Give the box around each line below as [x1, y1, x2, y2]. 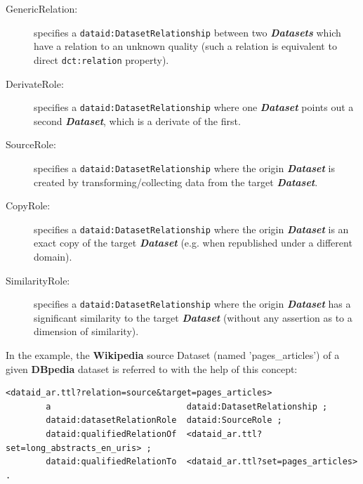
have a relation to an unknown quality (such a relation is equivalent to [34, 39, 337, 53]
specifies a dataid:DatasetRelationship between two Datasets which [34, 25, 341, 39]
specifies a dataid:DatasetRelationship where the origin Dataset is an [34, 221, 349, 236]
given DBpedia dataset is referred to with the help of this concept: [6, 361, 298, 376]
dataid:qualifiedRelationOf [46, 429, 177, 440]
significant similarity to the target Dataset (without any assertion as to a [34, 310, 352, 325]
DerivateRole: [6, 76, 64, 91]
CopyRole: [6, 198, 51, 213]
